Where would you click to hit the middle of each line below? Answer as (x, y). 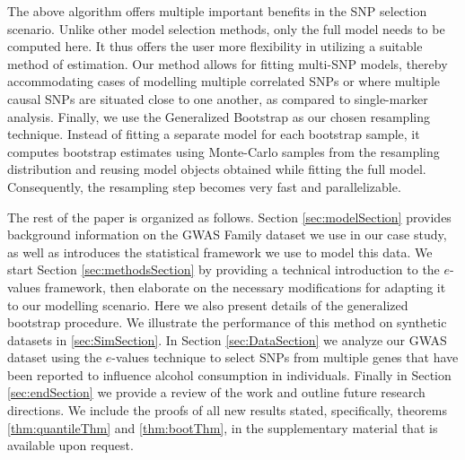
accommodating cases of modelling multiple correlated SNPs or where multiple (224, 81)
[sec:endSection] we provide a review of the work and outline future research (216, 392)
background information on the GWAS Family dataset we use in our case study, (227, 234)
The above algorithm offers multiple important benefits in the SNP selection (217, 11)
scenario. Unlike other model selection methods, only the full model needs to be (226, 28)
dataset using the (55, 357)
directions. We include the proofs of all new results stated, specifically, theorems (227, 410)
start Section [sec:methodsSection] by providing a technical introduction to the (224, 269)
